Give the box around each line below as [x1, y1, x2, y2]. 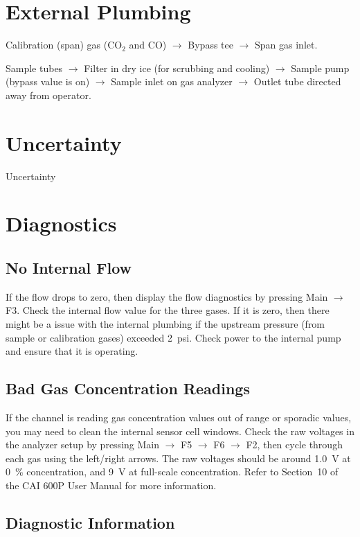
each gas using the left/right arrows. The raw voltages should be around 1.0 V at [6, 450, 351, 465]
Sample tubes [6, 60, 63, 75]
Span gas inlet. [255, 37, 318, 52]
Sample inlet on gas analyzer [111, 74, 233, 89]
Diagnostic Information [6, 511, 175, 533]
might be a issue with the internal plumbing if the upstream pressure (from [6, 316, 325, 331]
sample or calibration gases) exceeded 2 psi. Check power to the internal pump [6, 330, 341, 344]
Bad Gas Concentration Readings [6, 378, 250, 399]
